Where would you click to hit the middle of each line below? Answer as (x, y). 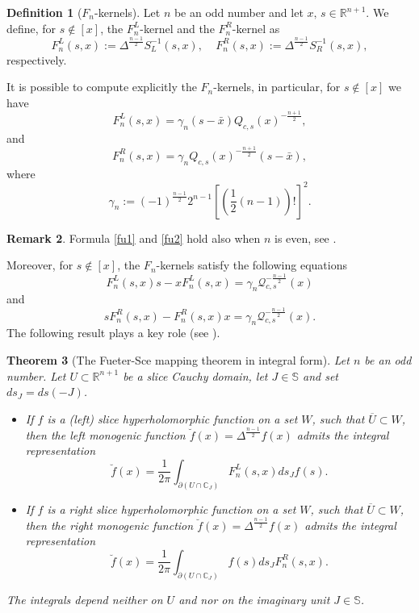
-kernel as (256, 28)
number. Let (36, 375)
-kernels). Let (128, 12)
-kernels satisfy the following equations (251, 265)
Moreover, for (40, 265)
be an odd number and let (239, 12)
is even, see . (306, 238)
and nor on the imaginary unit (254, 599)
